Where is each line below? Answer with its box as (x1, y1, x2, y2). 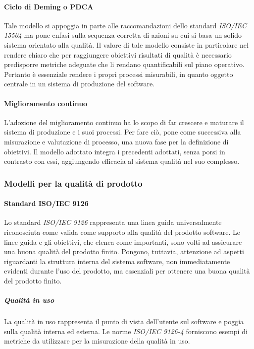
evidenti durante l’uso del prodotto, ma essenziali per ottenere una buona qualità (4, 266, 250, 276)
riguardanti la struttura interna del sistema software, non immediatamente (4, 256, 230, 266)
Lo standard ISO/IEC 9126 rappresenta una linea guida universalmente (4, 217, 222, 227)
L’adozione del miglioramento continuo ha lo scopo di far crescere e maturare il (4, 117, 244, 127)
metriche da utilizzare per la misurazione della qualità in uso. (4, 336, 190, 346)
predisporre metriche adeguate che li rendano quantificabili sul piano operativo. (4, 59, 245, 70)
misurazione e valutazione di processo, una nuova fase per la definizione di (4, 136, 229, 146)
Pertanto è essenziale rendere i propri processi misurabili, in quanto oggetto (4, 69, 233, 79)
